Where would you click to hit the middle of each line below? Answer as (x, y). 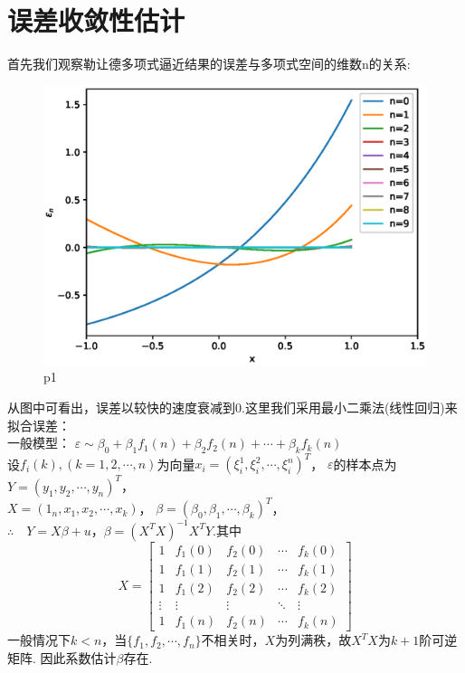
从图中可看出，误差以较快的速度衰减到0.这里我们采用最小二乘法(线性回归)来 (232, 407)
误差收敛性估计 (96, 20)
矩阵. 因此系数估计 (62, 657)
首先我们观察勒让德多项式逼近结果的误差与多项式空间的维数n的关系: (209, 64)
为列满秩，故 (313, 640)
